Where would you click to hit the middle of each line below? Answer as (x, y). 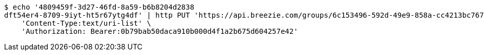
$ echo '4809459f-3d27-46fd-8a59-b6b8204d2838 (99, 7)
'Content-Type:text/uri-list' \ (86, 23)
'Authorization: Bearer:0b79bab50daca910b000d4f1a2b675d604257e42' (160, 31)
